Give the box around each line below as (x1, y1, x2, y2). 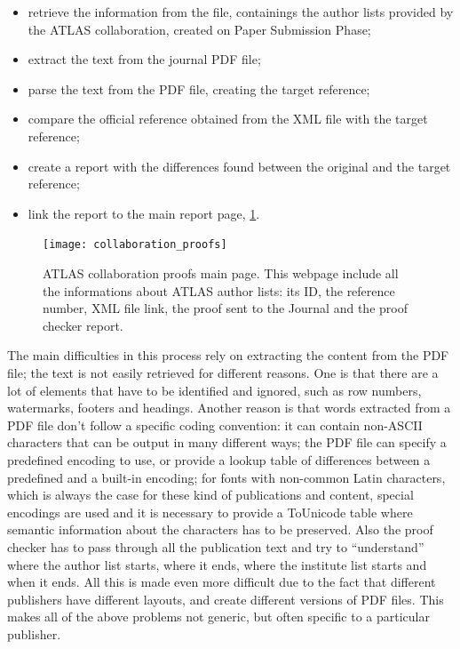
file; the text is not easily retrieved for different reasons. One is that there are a (7, 363, 439, 381)
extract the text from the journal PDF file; (28, 50, 261, 68)
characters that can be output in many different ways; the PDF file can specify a (7, 433, 447, 452)
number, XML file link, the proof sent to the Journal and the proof (43, 299, 408, 317)
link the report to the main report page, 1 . (28, 204, 260, 222)
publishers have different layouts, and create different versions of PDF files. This (7, 589, 444, 608)
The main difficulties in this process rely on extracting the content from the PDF (7, 346, 449, 365)
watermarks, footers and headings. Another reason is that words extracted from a (7, 398, 451, 417)
